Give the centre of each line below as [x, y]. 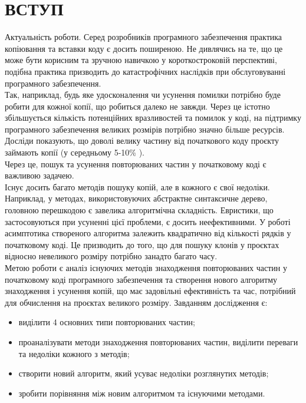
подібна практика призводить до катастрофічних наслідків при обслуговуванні [145, 71]
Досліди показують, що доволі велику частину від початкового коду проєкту [142, 141]
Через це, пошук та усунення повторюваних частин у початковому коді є [136, 163]
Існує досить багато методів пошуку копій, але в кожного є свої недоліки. [137, 186]
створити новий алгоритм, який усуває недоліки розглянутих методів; [144, 373]
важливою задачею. [40, 175]
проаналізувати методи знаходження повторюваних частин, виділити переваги [158, 341]
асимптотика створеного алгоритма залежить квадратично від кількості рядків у [148, 233]
